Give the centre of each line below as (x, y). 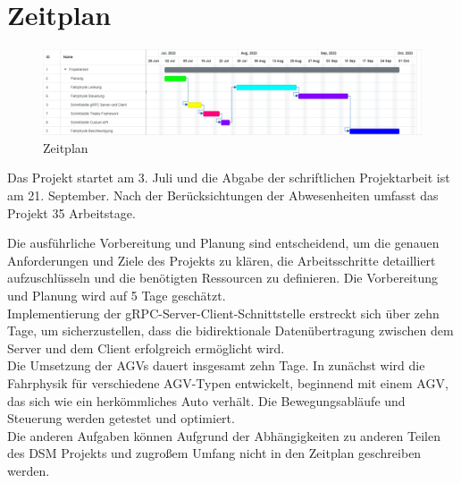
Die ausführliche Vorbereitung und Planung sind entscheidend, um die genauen (223, 243)
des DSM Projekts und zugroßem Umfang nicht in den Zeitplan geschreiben (214, 453)
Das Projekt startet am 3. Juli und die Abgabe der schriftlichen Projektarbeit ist (229, 178)
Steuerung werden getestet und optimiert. (121, 418)
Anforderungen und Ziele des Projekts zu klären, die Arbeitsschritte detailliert (222, 260)
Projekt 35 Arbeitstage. (71, 212)
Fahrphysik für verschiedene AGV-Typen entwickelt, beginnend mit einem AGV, (228, 382)
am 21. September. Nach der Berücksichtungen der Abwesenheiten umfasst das (223, 195)
